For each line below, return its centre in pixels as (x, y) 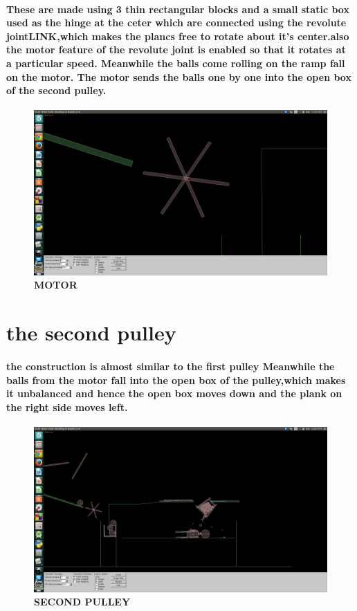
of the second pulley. (56, 90)
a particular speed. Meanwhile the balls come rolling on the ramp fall (176, 63)
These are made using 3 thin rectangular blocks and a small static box (178, 9)
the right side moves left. (67, 407)
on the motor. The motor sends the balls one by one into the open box (179, 76)
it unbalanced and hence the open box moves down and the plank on (174, 393)
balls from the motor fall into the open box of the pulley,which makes (176, 380)
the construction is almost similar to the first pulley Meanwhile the (171, 366)
